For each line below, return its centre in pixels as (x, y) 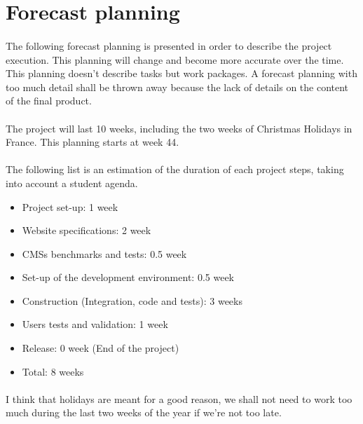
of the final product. (49, 101)
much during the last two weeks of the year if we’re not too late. (144, 412)
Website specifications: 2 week (87, 230)
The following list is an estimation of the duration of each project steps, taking (175, 169)
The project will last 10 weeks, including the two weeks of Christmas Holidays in (179, 128)
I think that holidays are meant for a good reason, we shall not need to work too (179, 398)
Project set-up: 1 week (70, 206)
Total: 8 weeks (53, 371)
